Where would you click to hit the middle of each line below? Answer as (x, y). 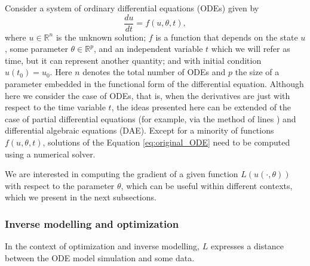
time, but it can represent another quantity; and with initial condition (133, 60)
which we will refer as (251, 49)
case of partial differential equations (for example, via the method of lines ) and (151, 118)
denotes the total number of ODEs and (154, 72)
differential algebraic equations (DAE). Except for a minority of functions (139, 130)
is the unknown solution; (101, 37)
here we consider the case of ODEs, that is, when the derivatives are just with (148, 95)
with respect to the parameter (60, 185)
